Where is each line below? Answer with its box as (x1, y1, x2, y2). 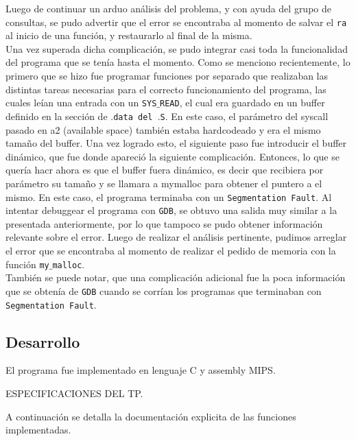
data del (113, 112, 153, 122)
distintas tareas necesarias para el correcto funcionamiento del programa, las (5, 82, 327, 96)
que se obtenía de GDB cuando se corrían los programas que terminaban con (5, 283, 322, 298)
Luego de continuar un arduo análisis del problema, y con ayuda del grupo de (5, 1, 331, 15)
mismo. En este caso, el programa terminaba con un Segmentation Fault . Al (5, 189, 332, 204)
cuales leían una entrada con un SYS (5, 95, 157, 110)
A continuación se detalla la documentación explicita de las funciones (5, 409, 296, 423)
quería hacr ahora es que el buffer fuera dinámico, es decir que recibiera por (5, 163, 324, 177)
